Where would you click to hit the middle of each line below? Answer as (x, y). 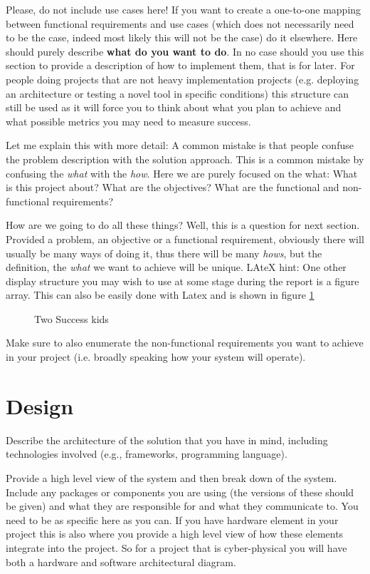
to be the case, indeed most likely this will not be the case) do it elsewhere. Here (182, 37)
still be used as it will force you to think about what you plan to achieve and (174, 107)
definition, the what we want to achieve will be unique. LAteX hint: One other (176, 267)
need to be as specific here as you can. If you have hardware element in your (172, 519)
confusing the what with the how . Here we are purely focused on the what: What (182, 173)
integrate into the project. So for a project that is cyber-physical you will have (176, 547)
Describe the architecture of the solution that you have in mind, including (167, 440)
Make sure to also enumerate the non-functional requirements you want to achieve (185, 343)
